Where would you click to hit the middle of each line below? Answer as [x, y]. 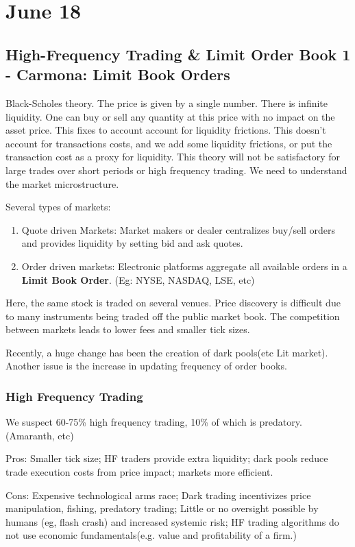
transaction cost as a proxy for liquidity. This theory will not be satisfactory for [173, 157]
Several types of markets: [58, 207]
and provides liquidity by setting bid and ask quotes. [132, 243]
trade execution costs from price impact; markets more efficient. [139, 472]
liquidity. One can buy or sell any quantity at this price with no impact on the [170, 116]
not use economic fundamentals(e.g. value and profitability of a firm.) [151, 535]
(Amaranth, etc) [40, 435]
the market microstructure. [62, 183]
